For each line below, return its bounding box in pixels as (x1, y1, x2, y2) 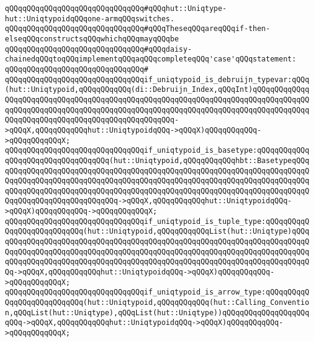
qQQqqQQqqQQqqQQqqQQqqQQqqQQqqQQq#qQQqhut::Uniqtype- (5, 4, 227, 13)
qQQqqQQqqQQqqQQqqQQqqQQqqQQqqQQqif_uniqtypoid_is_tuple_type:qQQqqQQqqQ (5, 217, 310, 226)
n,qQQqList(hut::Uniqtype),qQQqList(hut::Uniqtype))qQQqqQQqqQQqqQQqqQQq (5, 308, 310, 317)
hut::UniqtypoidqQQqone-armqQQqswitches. (5, 14, 175, 23)
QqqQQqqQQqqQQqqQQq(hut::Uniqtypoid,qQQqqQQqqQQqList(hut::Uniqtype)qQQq (5, 227, 310, 236)
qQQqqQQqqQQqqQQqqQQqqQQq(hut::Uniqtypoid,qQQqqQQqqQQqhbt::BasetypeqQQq (5, 156, 310, 165)
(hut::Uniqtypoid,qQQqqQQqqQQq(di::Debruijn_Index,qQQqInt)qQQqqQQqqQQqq (5, 85, 310, 94)
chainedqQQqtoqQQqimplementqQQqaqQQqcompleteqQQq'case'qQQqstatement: (5, 55, 296, 64)
